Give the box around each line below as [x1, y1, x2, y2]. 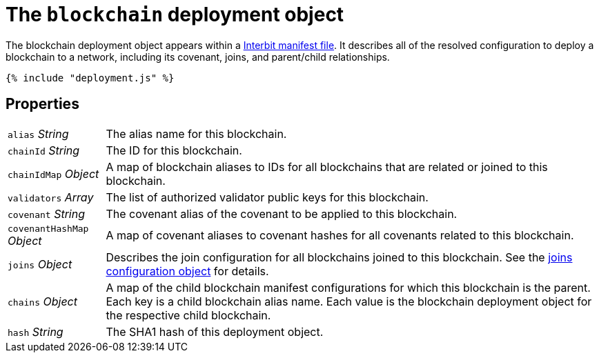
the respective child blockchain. [106, 308, 271, 322]
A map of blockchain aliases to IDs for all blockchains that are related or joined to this [106, 159, 548, 174]
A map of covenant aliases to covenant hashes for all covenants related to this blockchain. [106, 228, 574, 243]
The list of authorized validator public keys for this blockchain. [106, 190, 429, 204]
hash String [8, 324, 63, 339]
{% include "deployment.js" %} [6, 72, 175, 83]
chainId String [8, 143, 80, 157]
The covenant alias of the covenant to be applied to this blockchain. [106, 206, 458, 221]
